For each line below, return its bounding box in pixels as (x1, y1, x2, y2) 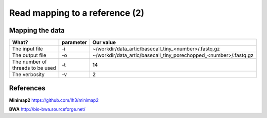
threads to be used (12, 65, 56, 72)
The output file (12, 52, 46, 59)
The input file (12, 45, 43, 52)
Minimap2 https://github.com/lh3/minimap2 (9, 97, 99, 103)
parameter (61, 39, 87, 46)
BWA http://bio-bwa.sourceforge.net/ (9, 106, 86, 112)
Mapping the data (9, 26, 65, 35)
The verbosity (12, 71, 44, 78)
